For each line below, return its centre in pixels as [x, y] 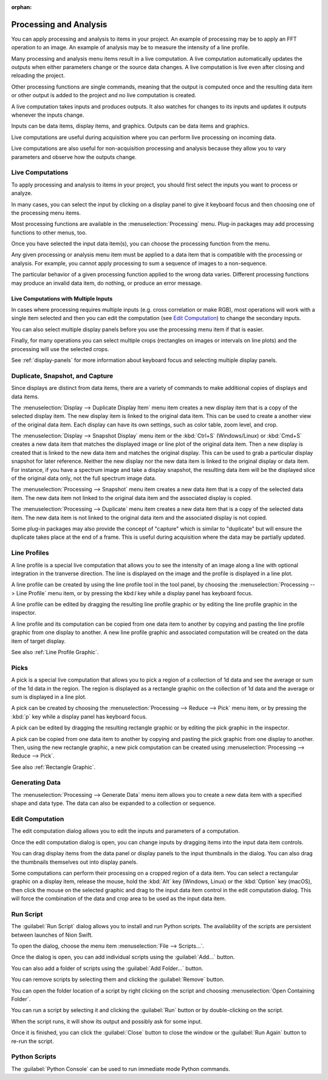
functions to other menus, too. [49, 232]
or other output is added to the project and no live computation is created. [104, 95]
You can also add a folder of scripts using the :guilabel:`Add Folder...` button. [107, 968]
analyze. [22, 193]
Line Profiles [30, 553]
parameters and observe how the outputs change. [74, 157]
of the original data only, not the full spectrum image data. [84, 478]
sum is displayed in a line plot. [49, 697]
